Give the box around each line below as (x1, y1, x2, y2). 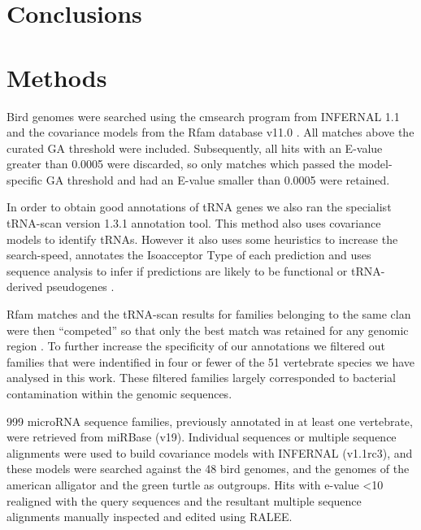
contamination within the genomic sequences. (7, 385, 232, 402)
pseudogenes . (46, 278, 115, 295)
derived (7, 278, 43, 295)
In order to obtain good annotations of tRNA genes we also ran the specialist (7, 198, 392, 215)
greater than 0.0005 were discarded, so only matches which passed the (7, 155, 355, 172)
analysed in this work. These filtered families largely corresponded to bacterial (7, 369, 396, 386)
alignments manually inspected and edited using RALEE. (7, 508, 293, 525)
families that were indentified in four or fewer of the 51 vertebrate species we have (7, 353, 415, 370)
